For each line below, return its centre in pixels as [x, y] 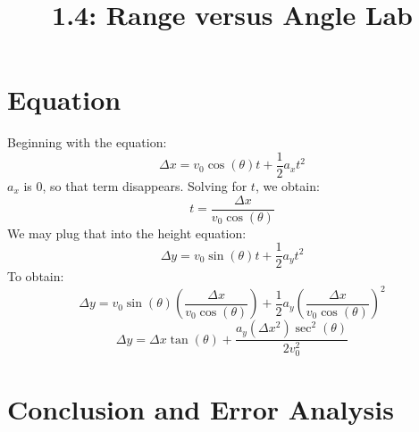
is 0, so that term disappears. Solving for [135, 185]
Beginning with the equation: [87, 142]
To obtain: [36, 276]
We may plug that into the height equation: [127, 233]
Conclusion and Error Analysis [201, 408]
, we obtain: [287, 185]
